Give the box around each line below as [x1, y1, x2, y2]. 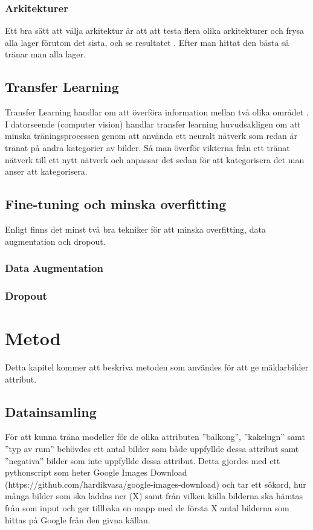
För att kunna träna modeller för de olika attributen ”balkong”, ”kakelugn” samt [5, 430, 305, 443]
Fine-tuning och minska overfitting [5, 195, 227, 213]
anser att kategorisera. [5, 165, 88, 178]
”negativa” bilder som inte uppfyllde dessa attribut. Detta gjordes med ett [5, 454, 280, 467]
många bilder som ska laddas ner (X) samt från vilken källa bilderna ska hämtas [5, 490, 303, 502]
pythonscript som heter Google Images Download [5, 466, 187, 479]
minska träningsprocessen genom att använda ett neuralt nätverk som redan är [5, 129, 298, 142]
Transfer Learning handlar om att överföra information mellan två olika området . [5, 106, 309, 118]
